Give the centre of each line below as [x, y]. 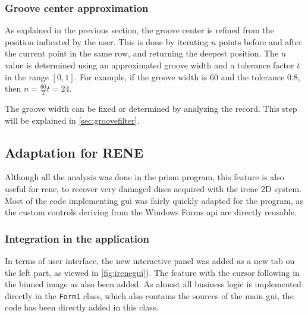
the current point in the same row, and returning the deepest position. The [142, 53]
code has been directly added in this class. [82, 307]
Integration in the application [77, 238]
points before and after [260, 41]
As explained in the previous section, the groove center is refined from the [139, 30]
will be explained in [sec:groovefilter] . [72, 120]
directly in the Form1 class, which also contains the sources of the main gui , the [149, 295]
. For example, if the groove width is [141, 76]
